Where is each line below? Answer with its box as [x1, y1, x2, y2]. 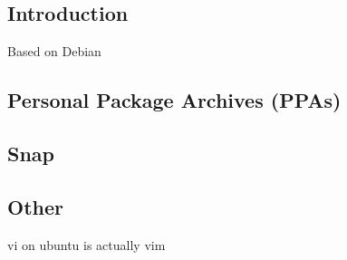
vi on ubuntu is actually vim [7, 235, 166, 254]
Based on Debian [7, 42, 101, 61]
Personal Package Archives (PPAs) [7, 86, 342, 114]
